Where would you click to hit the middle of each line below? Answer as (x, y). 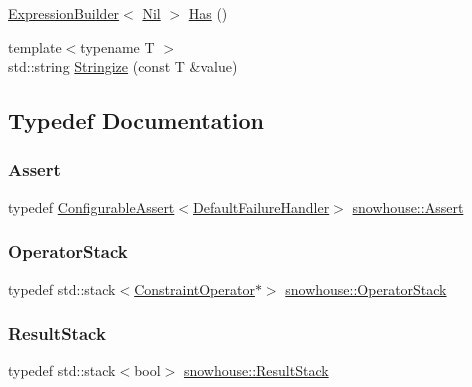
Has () (208, 13)
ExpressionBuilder (64, 13)
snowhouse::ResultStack (256, 370)
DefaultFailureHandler (261, 206)
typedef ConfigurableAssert (91, 206)
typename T (117, 46)
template (35, 46)
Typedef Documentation (136, 120)
